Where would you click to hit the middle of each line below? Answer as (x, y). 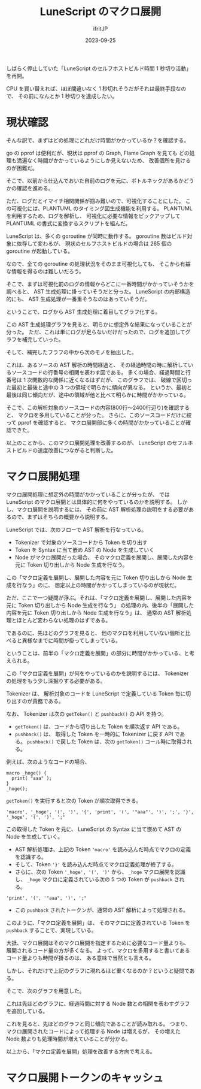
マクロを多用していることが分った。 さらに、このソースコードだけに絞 (105, 415)
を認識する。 (31, 857)
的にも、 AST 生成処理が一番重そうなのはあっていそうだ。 (78, 299)
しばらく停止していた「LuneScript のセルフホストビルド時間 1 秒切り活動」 (99, 68)
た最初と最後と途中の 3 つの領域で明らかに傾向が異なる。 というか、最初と (99, 387)
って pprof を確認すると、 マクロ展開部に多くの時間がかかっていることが (96, 422)
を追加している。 (27, 1011)
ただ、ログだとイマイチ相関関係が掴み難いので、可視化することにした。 (95, 201)
